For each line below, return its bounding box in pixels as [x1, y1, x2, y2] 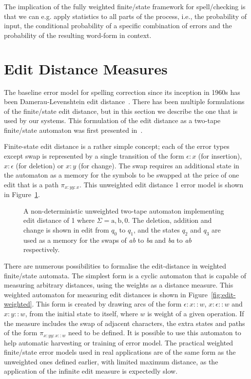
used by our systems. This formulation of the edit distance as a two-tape [4, 115, 221, 126]
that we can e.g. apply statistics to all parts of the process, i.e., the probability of [4, 11, 247, 21]
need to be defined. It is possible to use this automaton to [68, 327, 241, 338]
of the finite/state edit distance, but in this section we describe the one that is [4, 106, 238, 116]
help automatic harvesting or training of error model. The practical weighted [4, 337, 233, 347]
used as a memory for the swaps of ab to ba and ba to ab [23, 235, 192, 245]
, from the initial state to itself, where [25, 308, 138, 319]
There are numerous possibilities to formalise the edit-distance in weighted [4, 261, 226, 271]
